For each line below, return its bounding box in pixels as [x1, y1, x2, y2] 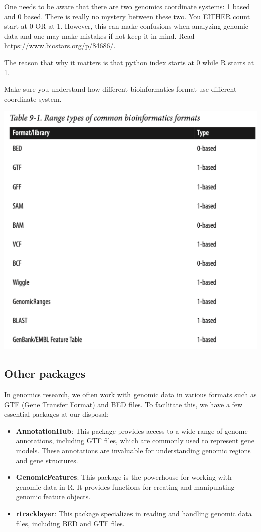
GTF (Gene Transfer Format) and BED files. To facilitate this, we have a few [4, 399, 243, 409]
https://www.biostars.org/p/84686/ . [4, 40, 116, 51]
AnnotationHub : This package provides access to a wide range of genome [16, 425, 248, 436]
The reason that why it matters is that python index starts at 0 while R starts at [4, 57, 254, 67]
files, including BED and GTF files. [16, 518, 125, 528]
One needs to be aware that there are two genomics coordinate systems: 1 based [4, 1, 250, 11]
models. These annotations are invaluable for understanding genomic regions [16, 445, 251, 456]
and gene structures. [16, 455, 78, 465]
